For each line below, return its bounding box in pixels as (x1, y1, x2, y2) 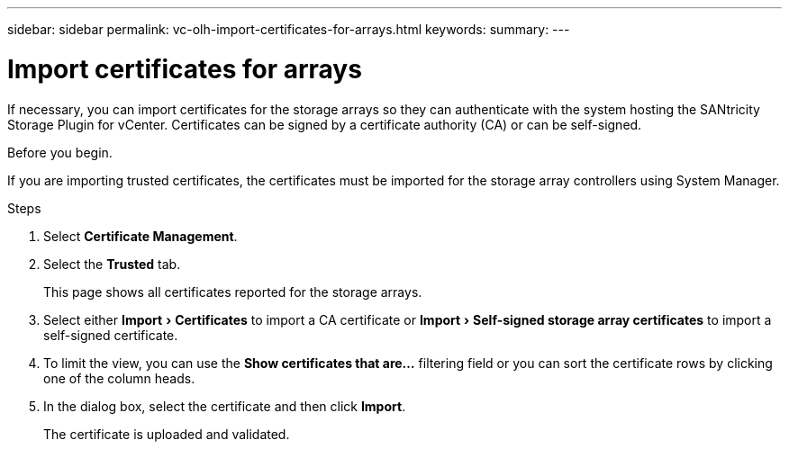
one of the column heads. (43, 370, 195, 386)
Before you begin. (7, 144, 113, 160)
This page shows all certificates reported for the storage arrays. (43, 283, 422, 300)
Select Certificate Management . (43, 228, 238, 244)
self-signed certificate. (43, 327, 178, 343)
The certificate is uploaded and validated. (43, 426, 290, 442)
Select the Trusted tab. (43, 256, 181, 272)
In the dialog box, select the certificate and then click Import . (43, 398, 406, 414)
